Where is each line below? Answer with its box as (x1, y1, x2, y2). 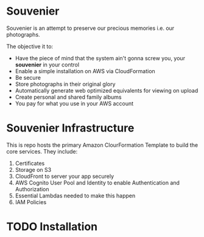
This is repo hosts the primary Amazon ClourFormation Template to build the (6, 141, 199, 149)
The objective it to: (6, 43, 54, 50)
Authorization (15, 185, 50, 193)
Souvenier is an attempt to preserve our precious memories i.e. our (6, 24, 175, 32)
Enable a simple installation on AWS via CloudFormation (15, 67, 155, 74)
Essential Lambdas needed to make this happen (15, 192, 136, 199)
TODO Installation (6, 220, 98, 234)
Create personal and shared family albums (15, 93, 122, 101)
